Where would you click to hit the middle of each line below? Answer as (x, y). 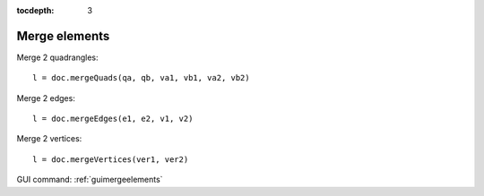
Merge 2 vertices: (49, 139)
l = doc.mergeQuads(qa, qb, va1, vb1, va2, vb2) (141, 78)
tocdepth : (35, 10)
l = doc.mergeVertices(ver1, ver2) (111, 159)
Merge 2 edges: (46, 98)
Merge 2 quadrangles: (57, 57)
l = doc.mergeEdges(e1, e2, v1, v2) (113, 119)
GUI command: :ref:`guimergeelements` (90, 180)
